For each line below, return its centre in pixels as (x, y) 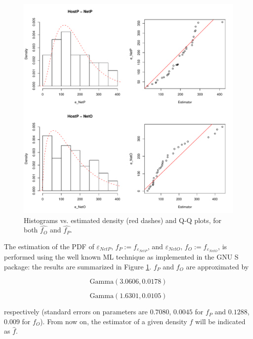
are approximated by (217, 266)
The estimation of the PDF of (49, 246)
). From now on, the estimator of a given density (114, 321)
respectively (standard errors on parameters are (76, 312)
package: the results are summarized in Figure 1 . (78, 266)
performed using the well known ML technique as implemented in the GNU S (121, 257)
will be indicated (220, 321)
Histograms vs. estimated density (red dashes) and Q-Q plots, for (123, 220)
